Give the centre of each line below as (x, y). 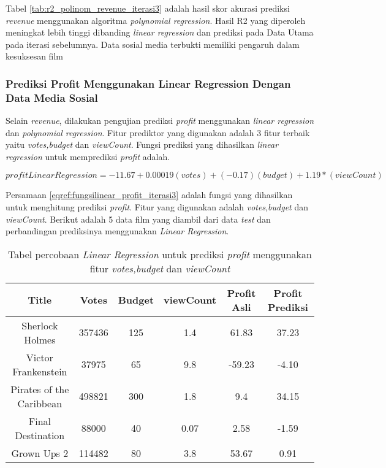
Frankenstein (40, 371)
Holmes (40, 339)
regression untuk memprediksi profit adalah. (88, 156)
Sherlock (40, 325)
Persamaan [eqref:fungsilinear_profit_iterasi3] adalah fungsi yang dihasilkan (149, 195)
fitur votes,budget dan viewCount (160, 268)
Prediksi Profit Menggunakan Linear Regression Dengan (148, 83)
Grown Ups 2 (40, 453)
